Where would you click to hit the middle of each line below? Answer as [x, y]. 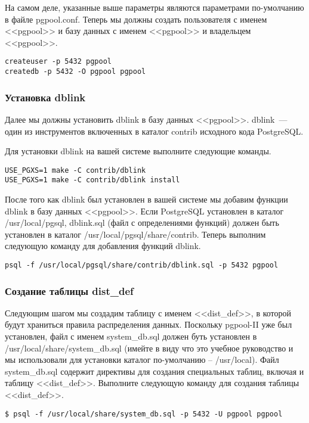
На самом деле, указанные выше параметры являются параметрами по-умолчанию [154, 7]
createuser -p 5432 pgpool [58, 62]
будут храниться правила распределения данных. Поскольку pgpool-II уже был [149, 324]
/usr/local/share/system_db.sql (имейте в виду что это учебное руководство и [149, 348]
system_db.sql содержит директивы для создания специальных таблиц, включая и [154, 371]
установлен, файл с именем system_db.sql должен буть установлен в [131, 336]
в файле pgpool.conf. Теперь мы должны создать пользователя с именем [136, 19]
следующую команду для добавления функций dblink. [103, 246]
